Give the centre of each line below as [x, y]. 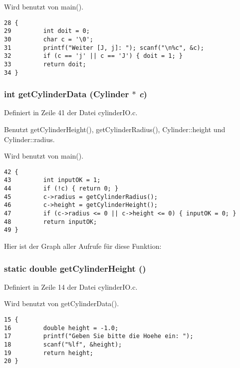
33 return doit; [45, 64]
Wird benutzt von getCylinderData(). [62, 303]
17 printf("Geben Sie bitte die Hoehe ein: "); [99, 336]
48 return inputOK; [51, 222]
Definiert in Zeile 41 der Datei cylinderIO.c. [71, 112]
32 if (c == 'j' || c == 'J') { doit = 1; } [93, 56]
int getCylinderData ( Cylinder [67, 94]
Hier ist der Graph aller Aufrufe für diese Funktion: [83, 246]
